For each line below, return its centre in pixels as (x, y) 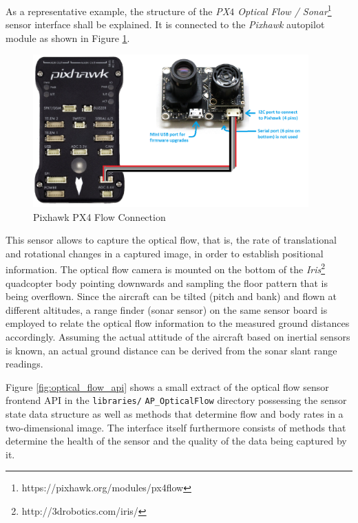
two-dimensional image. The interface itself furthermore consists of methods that (176, 427)
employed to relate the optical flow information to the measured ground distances (178, 323)
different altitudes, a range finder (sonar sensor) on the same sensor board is (167, 309)
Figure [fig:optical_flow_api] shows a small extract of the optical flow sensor (167, 386)
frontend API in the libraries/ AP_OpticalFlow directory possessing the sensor (176, 400)
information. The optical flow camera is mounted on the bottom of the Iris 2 (166, 268)
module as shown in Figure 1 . (68, 38)
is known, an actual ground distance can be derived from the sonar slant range (171, 350)
